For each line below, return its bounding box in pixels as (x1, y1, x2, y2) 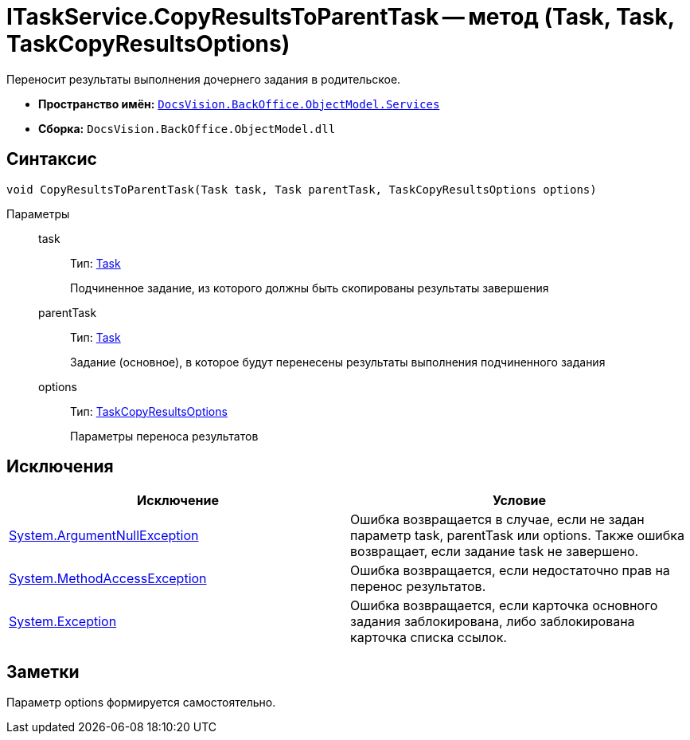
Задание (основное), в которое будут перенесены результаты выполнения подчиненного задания (70, 354, 606, 369)
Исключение (137, 492, 219, 509)
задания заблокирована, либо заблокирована (350, 613, 635, 630)
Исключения (6, 456, 114, 477)
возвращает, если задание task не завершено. (350, 543, 639, 560)
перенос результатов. (350, 578, 486, 595)
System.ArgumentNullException (9, 527, 199, 544)
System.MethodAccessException (9, 570, 207, 587)
